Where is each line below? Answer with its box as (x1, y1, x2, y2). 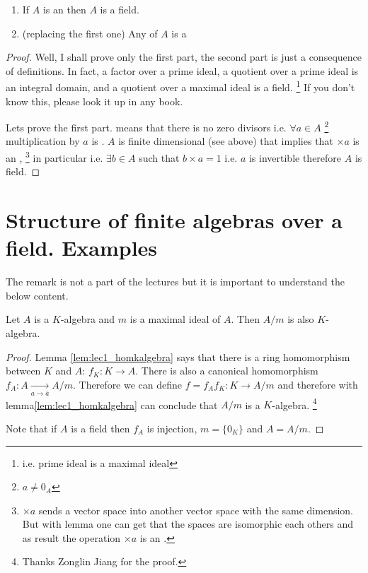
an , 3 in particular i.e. (6, 148, 103, 165)
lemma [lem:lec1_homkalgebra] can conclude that (6, 397, 218, 412)
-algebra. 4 (272, 395, 317, 412)
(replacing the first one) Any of (22, 25, 158, 40)
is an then (42, 2, 86, 16)
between (6, 363, 41, 378)
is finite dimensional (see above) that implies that (118, 134, 333, 148)
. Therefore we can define (72, 377, 183, 391)
